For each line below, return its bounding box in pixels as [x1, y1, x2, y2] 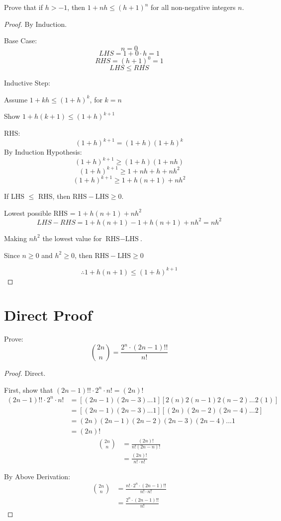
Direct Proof [4, 305, 93, 325]
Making [4, 233, 27, 243]
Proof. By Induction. [4, 18, 67, 29]
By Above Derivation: [4, 471, 71, 481]
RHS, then [38, 191, 71, 201]
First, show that [4, 384, 53, 395]
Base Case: [4, 35, 37, 46]
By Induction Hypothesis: [4, 147, 82, 157]
